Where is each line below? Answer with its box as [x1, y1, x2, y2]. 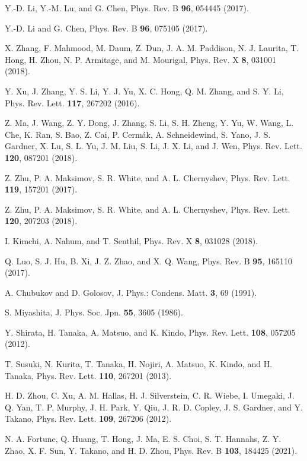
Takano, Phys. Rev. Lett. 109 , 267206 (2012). [5, 412, 172, 425]
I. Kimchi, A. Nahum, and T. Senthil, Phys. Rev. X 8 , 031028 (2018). [5, 234, 258, 247]
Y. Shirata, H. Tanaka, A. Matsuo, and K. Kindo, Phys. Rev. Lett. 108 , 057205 [5, 326, 296, 338]
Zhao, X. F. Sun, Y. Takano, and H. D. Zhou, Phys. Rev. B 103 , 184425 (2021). [5, 444, 298, 456]
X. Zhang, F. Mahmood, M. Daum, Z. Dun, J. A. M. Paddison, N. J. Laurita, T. [5, 42, 299, 54]
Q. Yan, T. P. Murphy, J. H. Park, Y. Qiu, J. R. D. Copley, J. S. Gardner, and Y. [5, 400, 303, 413]
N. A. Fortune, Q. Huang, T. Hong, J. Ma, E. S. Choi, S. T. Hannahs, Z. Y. [5, 432, 282, 445]
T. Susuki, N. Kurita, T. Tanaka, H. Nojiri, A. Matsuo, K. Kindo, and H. [5, 358, 273, 370]
